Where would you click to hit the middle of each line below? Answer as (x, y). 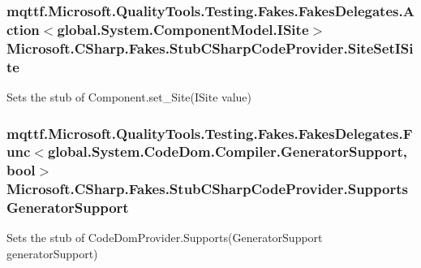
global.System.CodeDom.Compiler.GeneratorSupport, (227, 151)
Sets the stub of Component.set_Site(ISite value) (129, 96)
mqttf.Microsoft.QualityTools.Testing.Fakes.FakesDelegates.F (210, 133)
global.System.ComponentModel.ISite (183, 29)
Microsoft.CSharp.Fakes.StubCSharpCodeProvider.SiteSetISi (210, 48)
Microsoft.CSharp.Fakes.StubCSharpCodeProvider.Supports (207, 189)
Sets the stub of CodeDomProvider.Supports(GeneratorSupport (165, 238)
